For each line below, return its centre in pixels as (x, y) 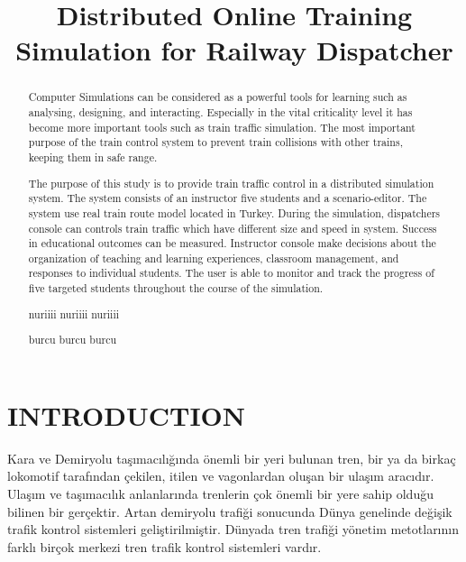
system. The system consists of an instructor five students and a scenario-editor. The (228, 198)
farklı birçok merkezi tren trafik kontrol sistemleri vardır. (164, 546)
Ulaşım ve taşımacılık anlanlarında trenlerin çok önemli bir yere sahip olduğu (220, 493)
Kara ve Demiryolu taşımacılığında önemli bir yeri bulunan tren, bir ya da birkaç (232, 458)
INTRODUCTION (127, 415)
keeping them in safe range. (93, 157)
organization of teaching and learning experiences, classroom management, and (214, 258)
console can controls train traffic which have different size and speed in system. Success (233, 228)
